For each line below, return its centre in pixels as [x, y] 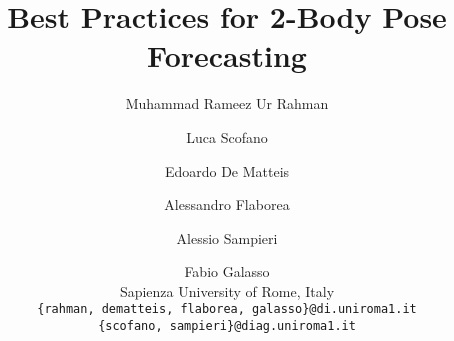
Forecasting [227, 55]
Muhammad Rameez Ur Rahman [227, 103]
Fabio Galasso [227, 271]
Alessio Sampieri [227, 237]
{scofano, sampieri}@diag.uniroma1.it [227, 326]
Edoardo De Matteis [227, 170]
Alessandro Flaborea [227, 204]
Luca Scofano [227, 136]
